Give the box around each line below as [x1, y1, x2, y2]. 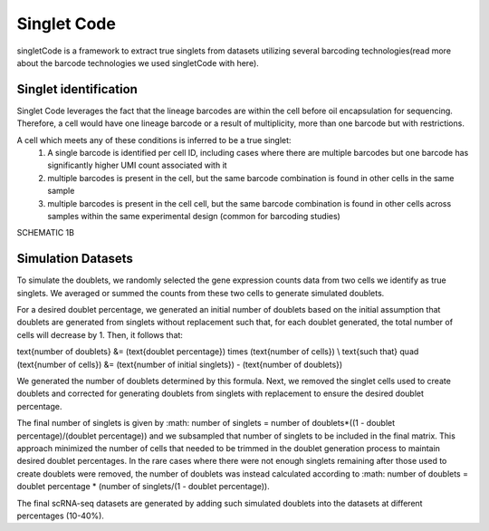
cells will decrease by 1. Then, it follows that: [16, 329, 183, 340]
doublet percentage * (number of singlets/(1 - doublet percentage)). [16, 481, 271, 492]
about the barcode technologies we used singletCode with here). [16, 57, 260, 68]
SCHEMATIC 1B [16, 227, 74, 238]
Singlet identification [16, 82, 138, 97]
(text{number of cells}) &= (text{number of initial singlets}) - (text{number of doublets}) [16, 359, 343, 370]
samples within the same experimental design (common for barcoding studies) [47, 210, 341, 221]
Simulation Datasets [16, 251, 133, 266]
